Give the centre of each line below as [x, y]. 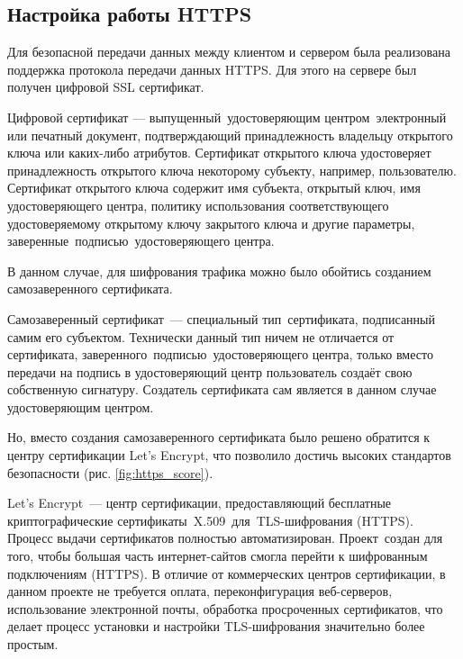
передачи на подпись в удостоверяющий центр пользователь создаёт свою [210, 371]
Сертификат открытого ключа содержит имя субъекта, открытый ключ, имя [214, 188]
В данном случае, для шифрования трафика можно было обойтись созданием [219, 271]
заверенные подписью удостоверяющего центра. [141, 241]
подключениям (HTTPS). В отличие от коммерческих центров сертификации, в [227, 573]
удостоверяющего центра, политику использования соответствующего [198, 205]
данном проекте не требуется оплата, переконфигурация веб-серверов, [200, 591]
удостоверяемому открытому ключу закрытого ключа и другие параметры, [211, 223]
